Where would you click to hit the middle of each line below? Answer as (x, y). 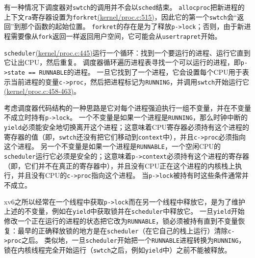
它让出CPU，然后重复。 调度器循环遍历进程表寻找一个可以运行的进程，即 (122, 62)
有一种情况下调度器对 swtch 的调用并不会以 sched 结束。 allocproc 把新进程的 (124, 7)
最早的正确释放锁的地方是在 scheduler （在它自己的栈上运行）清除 (123, 230)
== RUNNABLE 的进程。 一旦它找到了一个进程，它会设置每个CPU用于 (135, 72)
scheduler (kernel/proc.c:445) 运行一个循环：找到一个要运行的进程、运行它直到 (127, 52)
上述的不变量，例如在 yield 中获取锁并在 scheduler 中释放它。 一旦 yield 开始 (124, 211)
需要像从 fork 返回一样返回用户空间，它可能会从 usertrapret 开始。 (116, 36)
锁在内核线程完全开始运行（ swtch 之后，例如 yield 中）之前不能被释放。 (118, 249)
